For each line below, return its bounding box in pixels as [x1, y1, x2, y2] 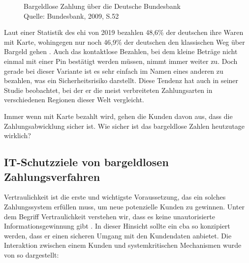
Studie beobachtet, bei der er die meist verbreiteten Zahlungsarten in [4, 85, 213, 95]
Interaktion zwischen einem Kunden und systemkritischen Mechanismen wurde [4, 240, 242, 250]
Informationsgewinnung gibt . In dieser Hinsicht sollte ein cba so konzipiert [4, 221, 230, 231]
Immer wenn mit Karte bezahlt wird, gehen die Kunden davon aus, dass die [4, 111, 233, 121]
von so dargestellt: [4, 249, 59, 260]
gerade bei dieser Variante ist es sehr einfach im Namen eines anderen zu [4, 65, 223, 76]
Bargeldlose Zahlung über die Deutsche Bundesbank [24, 1, 181, 11]
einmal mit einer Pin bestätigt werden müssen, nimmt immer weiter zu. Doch [4, 56, 238, 66]
